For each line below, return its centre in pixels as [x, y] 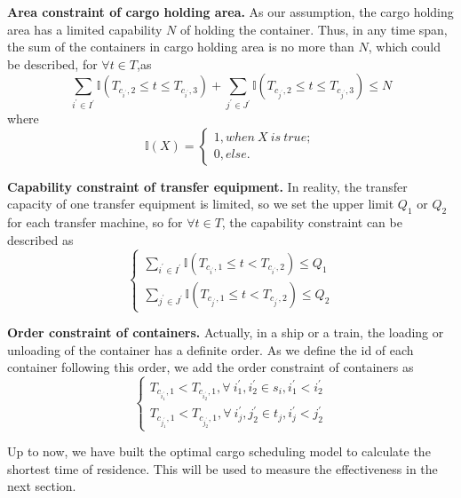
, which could [405, 47]
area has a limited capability [85, 29]
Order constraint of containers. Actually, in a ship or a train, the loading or [226, 332]
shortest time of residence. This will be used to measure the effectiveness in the [223, 468]
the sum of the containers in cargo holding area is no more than [181, 47]
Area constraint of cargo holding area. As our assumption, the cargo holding [230, 12]
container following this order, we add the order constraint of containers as [211, 367]
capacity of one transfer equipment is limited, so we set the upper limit [201, 204]
